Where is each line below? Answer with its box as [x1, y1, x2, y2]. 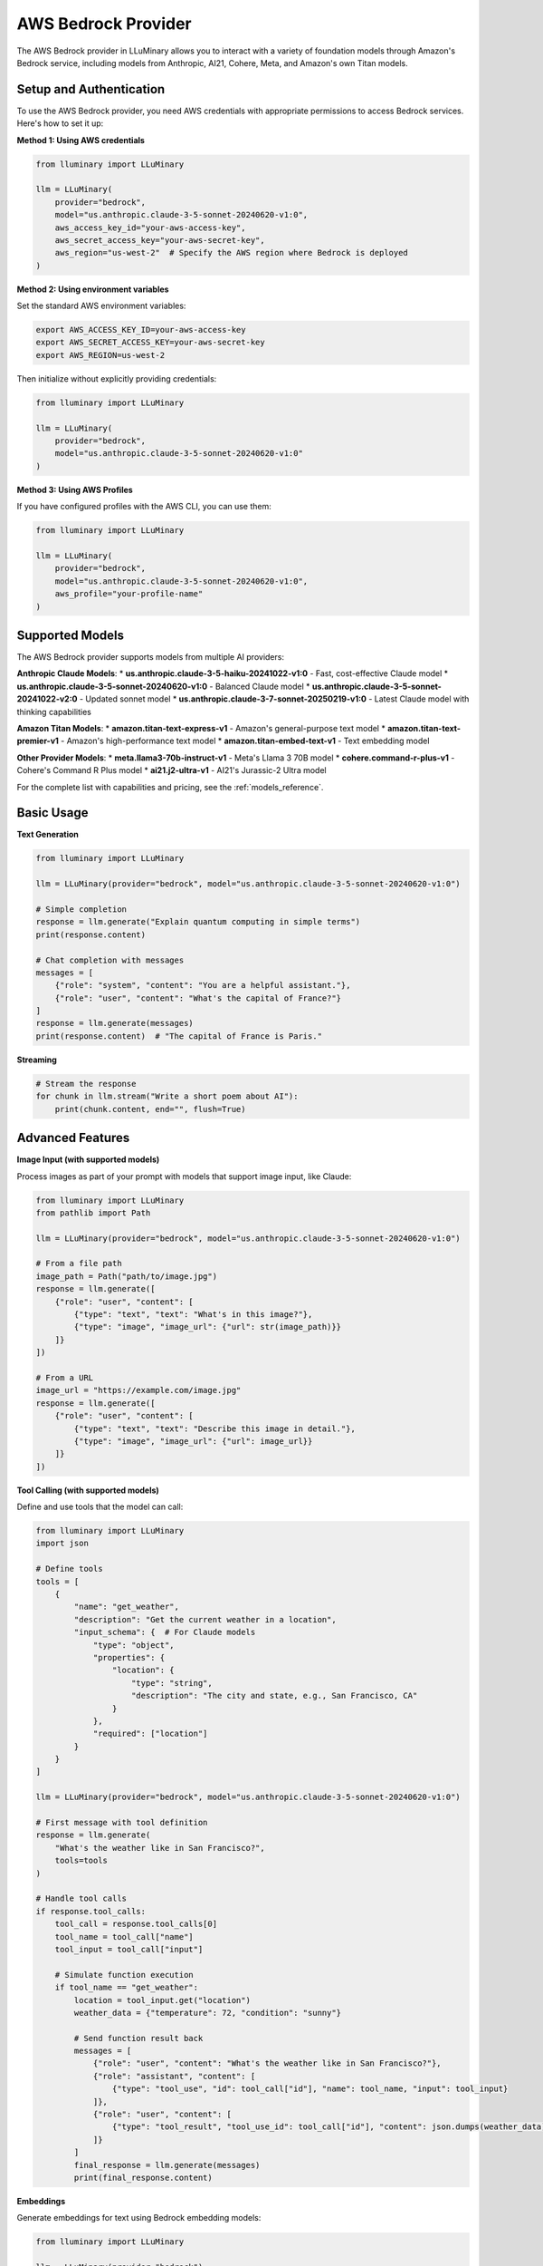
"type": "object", [92, 1640, 176, 1650]
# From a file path [35, 1258, 122, 1269]
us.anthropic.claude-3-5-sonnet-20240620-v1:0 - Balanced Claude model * [16, 681, 311, 692]
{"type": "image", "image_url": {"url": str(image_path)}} [73, 1322, 342, 1332]
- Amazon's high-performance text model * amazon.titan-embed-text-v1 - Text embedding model [60, 735, 430, 747]
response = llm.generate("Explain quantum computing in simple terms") [35, 916, 361, 927]
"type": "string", [131, 1678, 213, 1688]
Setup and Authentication [16, 82, 166, 97]
